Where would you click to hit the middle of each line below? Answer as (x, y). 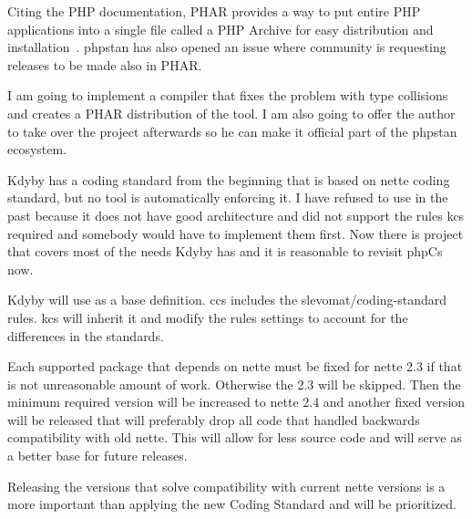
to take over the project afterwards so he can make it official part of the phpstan (232, 131)
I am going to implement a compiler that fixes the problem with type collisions (228, 95)
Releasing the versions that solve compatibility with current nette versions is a (226, 486)
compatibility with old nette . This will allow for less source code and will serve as (235, 437)
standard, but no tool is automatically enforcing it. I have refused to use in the (228, 197)
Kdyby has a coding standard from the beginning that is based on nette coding (229, 179)
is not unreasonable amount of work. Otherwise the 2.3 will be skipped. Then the (234, 384)
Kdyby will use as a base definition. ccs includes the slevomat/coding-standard (227, 300)
